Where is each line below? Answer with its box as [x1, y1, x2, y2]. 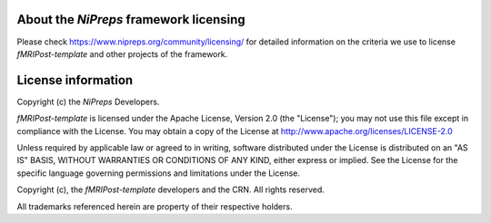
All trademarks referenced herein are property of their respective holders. [16, 200, 293, 212]
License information [16, 73, 134, 88]
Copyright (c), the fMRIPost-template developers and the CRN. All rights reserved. [16, 184, 325, 195]
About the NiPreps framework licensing [16, 12, 245, 27]
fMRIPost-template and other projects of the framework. [16, 48, 228, 59]
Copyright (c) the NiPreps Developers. [16, 96, 160, 107]
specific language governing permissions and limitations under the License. [16, 168, 300, 179]
